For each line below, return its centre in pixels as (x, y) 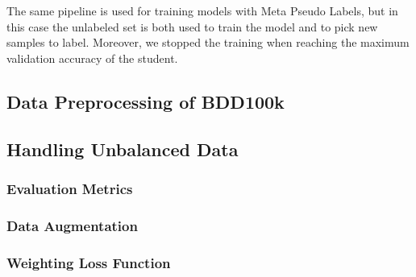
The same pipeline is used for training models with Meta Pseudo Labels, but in (202, 10)
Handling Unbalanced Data (123, 149)
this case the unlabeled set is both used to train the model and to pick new (192, 26)
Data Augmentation (72, 225)
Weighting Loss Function (89, 262)
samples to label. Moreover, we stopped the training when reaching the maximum (208, 42)
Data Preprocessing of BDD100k (146, 101)
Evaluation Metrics (70, 188)
